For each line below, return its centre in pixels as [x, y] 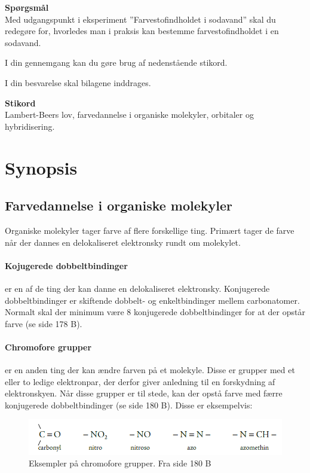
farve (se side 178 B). [44, 323]
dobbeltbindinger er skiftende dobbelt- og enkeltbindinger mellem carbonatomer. [152, 300]
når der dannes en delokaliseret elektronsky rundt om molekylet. [123, 242]
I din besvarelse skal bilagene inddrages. [78, 82]
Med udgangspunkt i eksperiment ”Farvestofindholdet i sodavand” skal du [140, 19]
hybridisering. [30, 126]
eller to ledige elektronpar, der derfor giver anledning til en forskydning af [140, 381]
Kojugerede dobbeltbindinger [66, 265]
